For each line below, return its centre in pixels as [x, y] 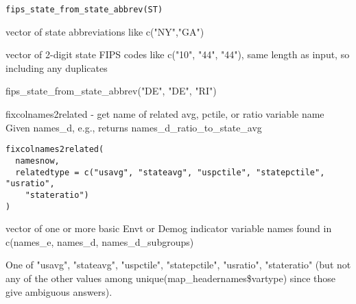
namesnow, [37, 161]
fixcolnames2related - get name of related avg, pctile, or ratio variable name [165, 114]
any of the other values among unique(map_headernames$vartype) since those [171, 278]
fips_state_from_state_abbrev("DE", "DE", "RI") [111, 91]
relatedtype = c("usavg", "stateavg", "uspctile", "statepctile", [170, 172]
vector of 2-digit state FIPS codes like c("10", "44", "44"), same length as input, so [178, 54]
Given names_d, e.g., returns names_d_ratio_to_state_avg [134, 127]
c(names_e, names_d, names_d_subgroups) [100, 241]
